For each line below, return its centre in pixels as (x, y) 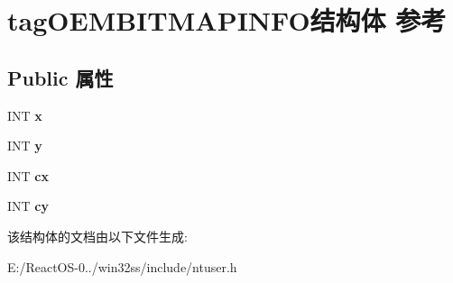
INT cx (28, 175)
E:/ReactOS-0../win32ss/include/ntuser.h (122, 266)
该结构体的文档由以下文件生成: (97, 236)
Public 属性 (60, 77)
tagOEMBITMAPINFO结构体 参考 (227, 20)
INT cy (28, 206)
